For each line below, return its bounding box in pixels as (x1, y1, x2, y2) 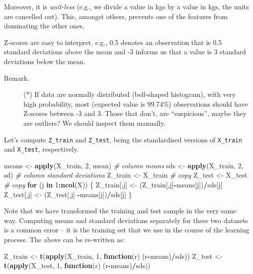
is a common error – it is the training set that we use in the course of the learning (4, 225, 250, 235)
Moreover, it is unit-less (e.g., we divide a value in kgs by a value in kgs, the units (4, 1, 249, 11)
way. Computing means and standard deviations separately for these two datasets (4, 215, 248, 225)
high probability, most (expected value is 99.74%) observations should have (23, 98, 248, 109)
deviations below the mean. (4, 56, 85, 66)
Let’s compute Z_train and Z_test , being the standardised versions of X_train (4, 134, 242, 144)
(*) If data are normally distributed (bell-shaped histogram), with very (23, 89, 236, 99)
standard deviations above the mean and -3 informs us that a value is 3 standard (4, 46, 246, 57)
